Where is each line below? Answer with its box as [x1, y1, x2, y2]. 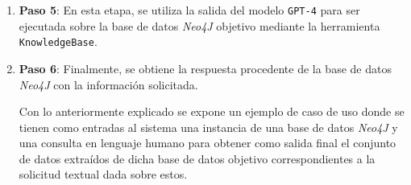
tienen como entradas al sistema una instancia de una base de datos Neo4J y [19, 118, 398, 135]
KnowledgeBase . [19, 33, 98, 50]
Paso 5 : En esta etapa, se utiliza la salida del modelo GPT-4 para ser [19, 2, 360, 18]
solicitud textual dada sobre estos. [19, 166, 188, 183]
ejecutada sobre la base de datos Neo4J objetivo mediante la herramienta [19, 17, 380, 34]
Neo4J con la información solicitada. [19, 76, 198, 92]
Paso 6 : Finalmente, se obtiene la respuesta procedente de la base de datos [19, 60, 392, 76]
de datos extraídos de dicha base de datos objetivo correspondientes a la [19, 150, 376, 166]
